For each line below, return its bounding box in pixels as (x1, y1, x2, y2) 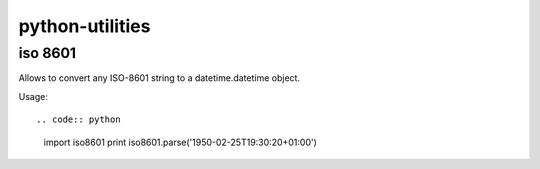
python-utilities (18, 15, 151, 37)
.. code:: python (36, 114, 121, 125)
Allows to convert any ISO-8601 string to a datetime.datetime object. (18, 72, 300, 84)
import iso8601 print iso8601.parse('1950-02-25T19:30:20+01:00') (43, 136, 317, 148)
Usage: (18, 90, 49, 102)
